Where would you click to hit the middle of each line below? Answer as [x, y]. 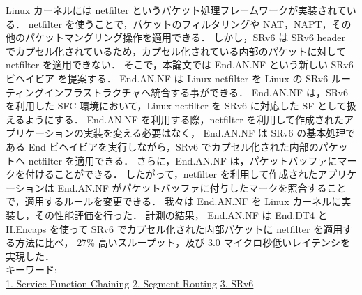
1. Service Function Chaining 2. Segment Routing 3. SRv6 [130, 283]
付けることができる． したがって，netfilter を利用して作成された [171, 174]
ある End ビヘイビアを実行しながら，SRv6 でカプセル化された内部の [162, 146]
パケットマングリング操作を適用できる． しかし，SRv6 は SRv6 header [185, 37]
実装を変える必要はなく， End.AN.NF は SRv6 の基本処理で [219, 133]
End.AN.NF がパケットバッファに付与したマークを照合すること [202, 187]
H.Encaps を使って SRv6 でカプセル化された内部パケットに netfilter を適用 [174, 228]
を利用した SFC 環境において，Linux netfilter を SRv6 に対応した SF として [176, 106]
